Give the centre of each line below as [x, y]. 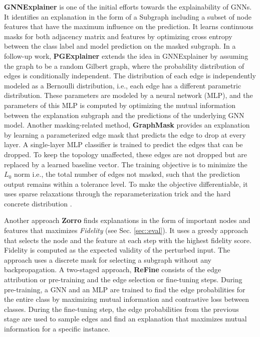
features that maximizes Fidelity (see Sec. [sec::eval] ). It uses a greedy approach [126, 230]
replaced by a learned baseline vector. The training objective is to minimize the [126, 164]
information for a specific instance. [57, 328]
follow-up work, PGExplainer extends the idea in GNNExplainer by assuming [126, 55]
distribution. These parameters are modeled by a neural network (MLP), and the [128, 95]
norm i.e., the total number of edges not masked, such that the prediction [127, 174]
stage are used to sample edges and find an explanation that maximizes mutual [125, 319]
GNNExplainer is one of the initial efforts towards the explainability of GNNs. [128, 7]
